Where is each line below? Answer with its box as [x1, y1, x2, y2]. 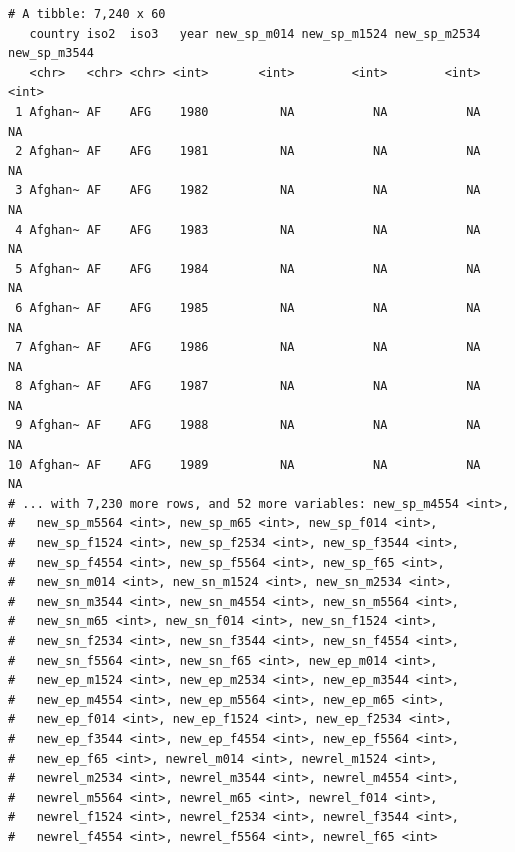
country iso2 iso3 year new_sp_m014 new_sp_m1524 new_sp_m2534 [29, 26, 481, 41]
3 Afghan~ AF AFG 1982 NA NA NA [15, 183, 481, 198]
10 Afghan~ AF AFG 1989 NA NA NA [8, 457, 481, 472]
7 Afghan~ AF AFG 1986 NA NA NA [15, 340, 481, 355]
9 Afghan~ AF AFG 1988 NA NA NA [15, 418, 481, 433]
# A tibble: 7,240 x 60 [8, 7, 166, 21]
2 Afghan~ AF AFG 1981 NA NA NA [15, 144, 481, 159]
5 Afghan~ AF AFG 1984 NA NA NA [15, 261, 481, 276]
